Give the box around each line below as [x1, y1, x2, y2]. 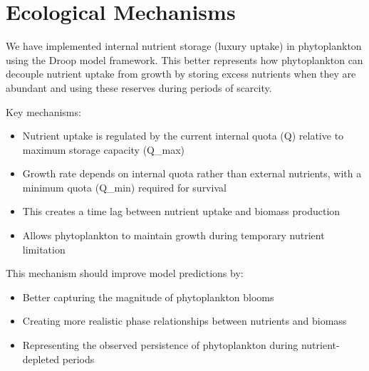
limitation [22, 241, 66, 256]
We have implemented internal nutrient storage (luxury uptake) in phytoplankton [6, 38, 362, 53]
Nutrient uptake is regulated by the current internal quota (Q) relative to [22, 128, 344, 143]
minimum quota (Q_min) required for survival [22, 179, 227, 194]
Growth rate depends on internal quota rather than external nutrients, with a [22, 166, 362, 181]
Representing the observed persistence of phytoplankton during [22, 338, 298, 352]
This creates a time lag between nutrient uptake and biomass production [22, 204, 341, 219]
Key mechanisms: [6, 104, 81, 119]
